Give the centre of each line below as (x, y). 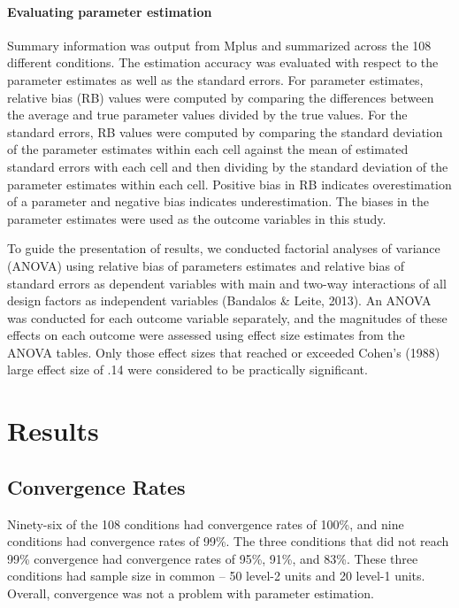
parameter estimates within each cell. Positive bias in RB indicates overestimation (229, 184)
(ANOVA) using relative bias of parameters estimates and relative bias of (206, 265)
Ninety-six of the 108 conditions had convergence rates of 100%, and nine (206, 523)
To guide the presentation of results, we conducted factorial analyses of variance (224, 248)
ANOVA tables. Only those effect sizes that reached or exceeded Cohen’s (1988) (224, 352)
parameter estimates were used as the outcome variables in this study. (197, 218)
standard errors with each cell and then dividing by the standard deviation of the (228, 166)
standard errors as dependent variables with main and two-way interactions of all (227, 283)
